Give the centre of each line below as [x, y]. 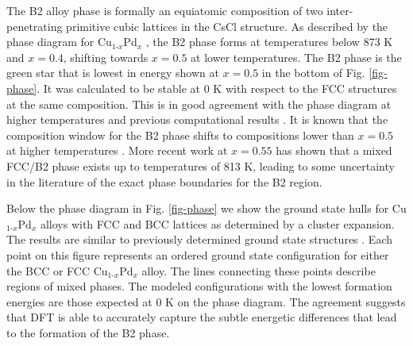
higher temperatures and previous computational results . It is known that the [197, 119]
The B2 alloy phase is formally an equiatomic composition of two [165, 10]
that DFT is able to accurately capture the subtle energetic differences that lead [202, 317]
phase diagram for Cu [59, 42]
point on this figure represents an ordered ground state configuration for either [198, 254]
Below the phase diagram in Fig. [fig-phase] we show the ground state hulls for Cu [206, 208]
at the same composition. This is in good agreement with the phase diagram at [199, 104]
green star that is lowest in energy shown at [113, 73]
